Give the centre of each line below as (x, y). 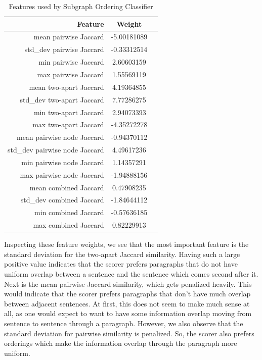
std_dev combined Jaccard (62, 200)
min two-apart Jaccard (69, 112)
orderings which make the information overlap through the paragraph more (121, 343)
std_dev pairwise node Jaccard (56, 150)
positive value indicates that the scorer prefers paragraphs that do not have (121, 264)
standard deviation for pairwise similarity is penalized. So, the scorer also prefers (129, 333)
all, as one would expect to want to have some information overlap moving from (128, 313)
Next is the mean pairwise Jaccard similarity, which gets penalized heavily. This (128, 284)
